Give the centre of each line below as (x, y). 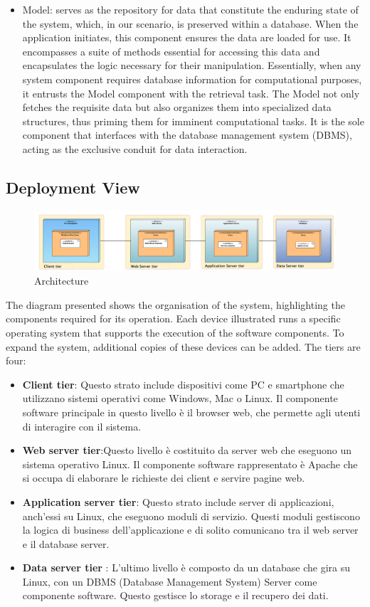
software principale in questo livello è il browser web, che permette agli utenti (191, 412)
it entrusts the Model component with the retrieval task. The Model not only (191, 93)
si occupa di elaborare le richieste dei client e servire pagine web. (164, 478)
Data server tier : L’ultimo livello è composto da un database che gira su (186, 568)
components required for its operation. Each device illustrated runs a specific (173, 318)
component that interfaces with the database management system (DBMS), (187, 135)
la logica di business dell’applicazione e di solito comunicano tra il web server (190, 530)
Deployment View (73, 187)
